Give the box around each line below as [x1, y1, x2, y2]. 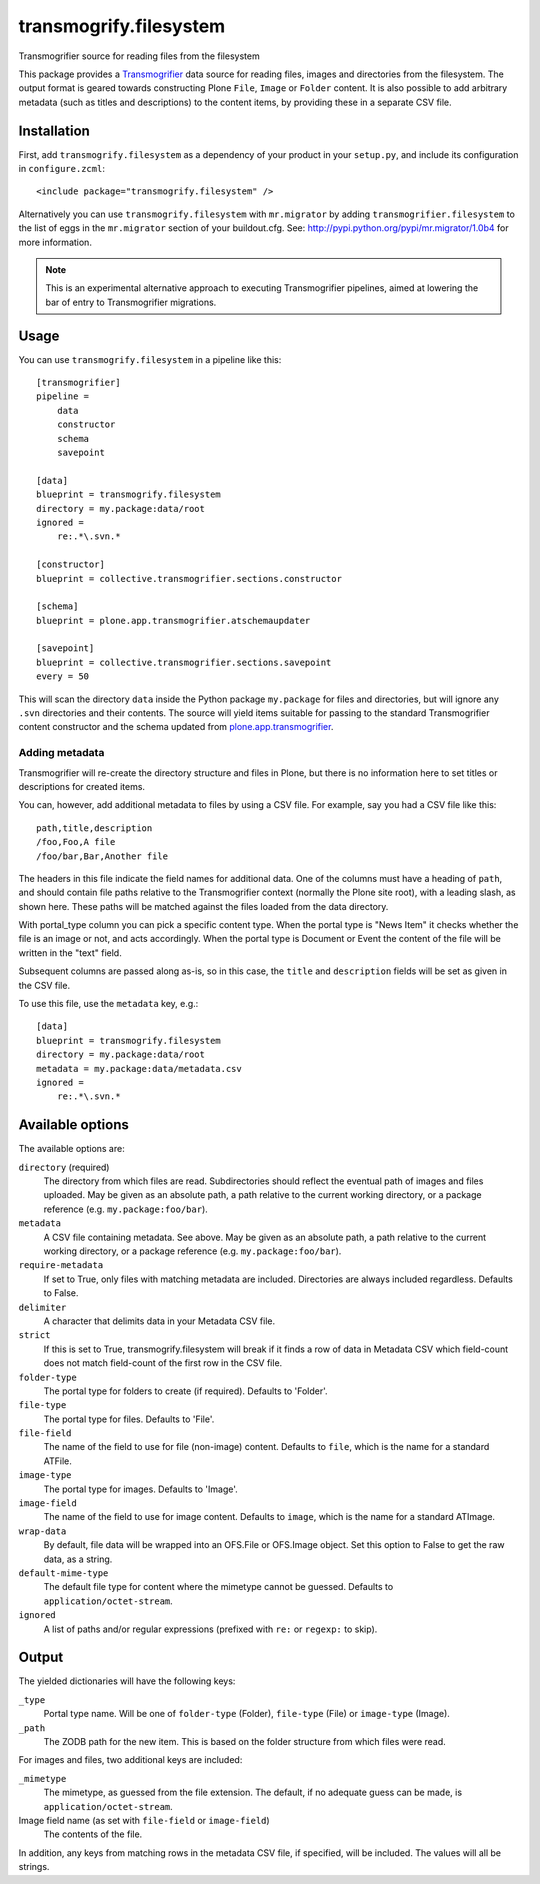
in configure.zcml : [18, 163, 105, 175]
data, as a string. [43, 1553, 113, 1565]
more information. [18, 236, 92, 248]
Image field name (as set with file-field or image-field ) [18, 1814, 270, 1826]
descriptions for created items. [18, 780, 145, 792]
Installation [18, 122, 90, 139]
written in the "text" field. [18, 946, 122, 959]
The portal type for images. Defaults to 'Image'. [43, 1483, 239, 1495]
